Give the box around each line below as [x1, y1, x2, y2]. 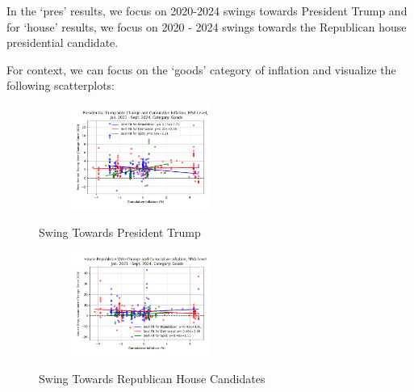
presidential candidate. [6, 34, 119, 51]
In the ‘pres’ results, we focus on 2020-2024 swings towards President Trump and [6, 2, 408, 19]
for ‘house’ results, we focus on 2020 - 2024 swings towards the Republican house [6, 18, 407, 35]
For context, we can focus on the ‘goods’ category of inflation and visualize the [6, 61, 396, 78]
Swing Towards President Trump [39, 223, 201, 240]
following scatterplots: [6, 77, 115, 94]
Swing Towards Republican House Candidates [39, 369, 266, 386]
